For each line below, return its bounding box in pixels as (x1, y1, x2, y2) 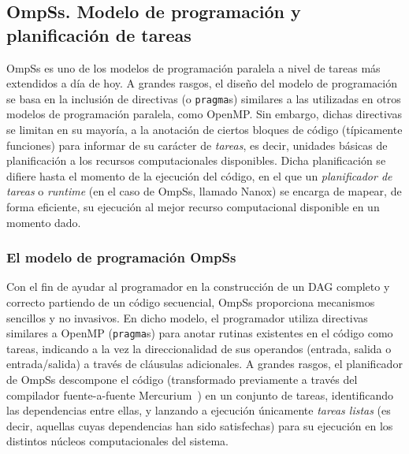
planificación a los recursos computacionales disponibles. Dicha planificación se (6, 152, 386, 169)
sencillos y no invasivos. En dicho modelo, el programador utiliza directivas (6, 309, 368, 326)
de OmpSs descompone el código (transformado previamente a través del (6, 371, 358, 388)
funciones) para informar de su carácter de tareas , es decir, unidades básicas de (6, 136, 388, 153)
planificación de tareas (6, 22, 191, 47)
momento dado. (6, 214, 81, 230)
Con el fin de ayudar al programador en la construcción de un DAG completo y (6, 278, 390, 295)
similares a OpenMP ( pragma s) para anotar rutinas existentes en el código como (6, 325, 393, 341)
